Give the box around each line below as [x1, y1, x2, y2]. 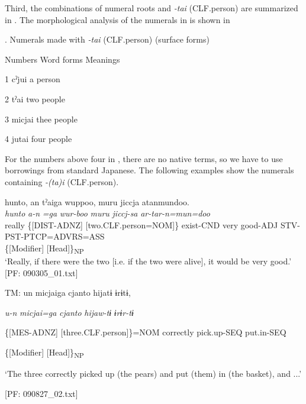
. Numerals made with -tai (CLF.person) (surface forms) [5, 33, 210, 46]
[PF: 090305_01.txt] [5, 266, 78, 279]
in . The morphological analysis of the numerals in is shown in [5, 13, 230, 25]
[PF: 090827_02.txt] [5, 387, 78, 399]
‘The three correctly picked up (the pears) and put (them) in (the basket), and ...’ [5, 367, 302, 380]
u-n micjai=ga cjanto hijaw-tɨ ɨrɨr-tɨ [5, 306, 134, 318]
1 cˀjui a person [5, 73, 60, 85]
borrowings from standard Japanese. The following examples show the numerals [5, 164, 294, 176]
